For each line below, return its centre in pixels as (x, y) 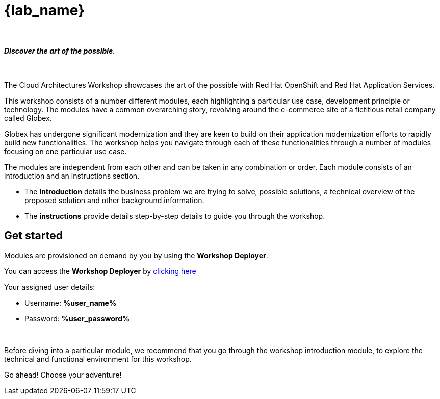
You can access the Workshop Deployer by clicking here (100, 271)
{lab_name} (45, 10)
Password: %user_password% (77, 318)
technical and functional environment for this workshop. (98, 359)
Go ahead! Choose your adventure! (63, 375)
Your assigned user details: (50, 287)
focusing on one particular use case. (66, 151)
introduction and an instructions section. (72, 176)
